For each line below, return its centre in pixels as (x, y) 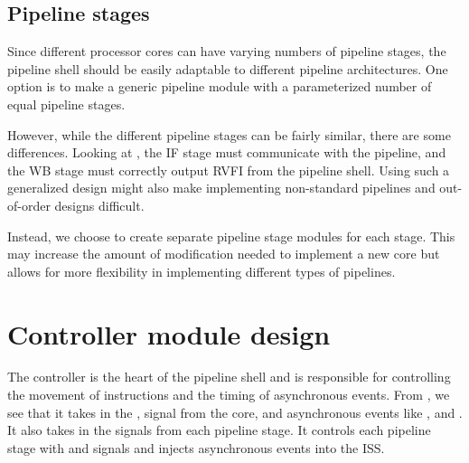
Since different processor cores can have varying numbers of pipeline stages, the (227, 51)
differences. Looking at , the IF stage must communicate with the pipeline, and (227, 152)
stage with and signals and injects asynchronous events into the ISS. (196, 447)
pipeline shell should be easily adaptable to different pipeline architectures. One (228, 68)
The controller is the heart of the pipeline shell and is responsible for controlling (229, 377)
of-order (29, 205)
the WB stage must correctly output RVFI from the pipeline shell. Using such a (229, 170)
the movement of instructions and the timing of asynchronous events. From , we (229, 395)
